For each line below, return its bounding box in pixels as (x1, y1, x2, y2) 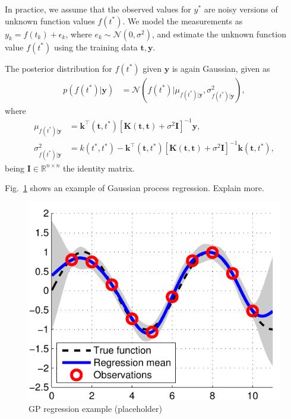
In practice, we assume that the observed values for (5, 3, 191, 15)
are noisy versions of (204, 3, 278, 15)
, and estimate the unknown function (151, 27, 286, 40)
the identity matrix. (63, 161, 135, 174)
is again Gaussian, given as (172, 62, 270, 74)
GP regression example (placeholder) (29, 402, 162, 414)
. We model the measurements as (122, 14, 243, 27)
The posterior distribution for (5, 62, 112, 74)
